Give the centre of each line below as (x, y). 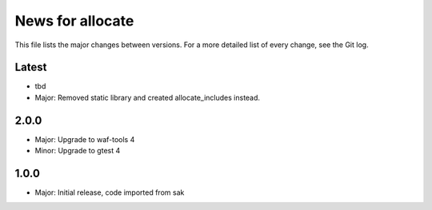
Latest (31, 67)
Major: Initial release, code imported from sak (110, 192)
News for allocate (74, 21)
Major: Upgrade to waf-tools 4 (85, 139)
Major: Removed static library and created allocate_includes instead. (147, 97)
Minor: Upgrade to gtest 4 (78, 151)
